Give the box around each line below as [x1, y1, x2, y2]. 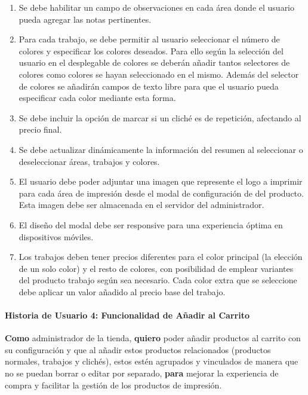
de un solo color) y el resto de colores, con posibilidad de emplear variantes [19, 262, 294, 274]
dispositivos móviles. [19, 230, 94, 243]
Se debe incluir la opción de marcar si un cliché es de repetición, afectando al [19, 111, 301, 124]
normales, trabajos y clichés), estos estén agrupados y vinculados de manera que [5, 355, 298, 368]
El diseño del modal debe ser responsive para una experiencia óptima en [19, 218, 283, 231]
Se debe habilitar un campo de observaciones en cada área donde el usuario [19, 1, 295, 13]
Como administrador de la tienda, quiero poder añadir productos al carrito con [5, 332, 301, 344]
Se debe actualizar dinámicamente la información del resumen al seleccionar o [19, 143, 303, 155]
